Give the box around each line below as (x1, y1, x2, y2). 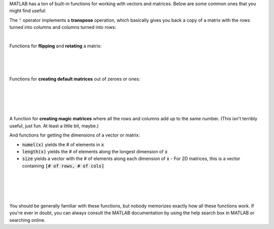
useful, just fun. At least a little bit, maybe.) (9, 122, 99, 129)
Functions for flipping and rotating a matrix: (9, 43, 102, 49)
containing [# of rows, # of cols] (22, 162, 105, 169)
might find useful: (9, 8, 47, 14)
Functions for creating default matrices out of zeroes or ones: (9, 76, 141, 82)
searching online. (9, 217, 46, 223)
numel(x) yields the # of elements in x (22, 141, 104, 147)
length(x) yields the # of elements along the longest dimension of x (22, 149, 168, 155)
